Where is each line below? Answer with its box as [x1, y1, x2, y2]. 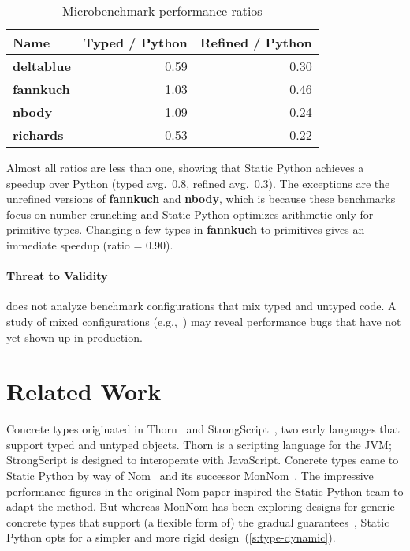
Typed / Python [83, 33, 188, 51]
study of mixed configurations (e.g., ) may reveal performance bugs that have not [6, 313, 401, 329]
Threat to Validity [6, 268, 108, 284]
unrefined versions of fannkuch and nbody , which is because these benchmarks [6, 190, 396, 207]
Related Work [6, 375, 162, 407]
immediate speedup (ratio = [6, 236, 143, 253]
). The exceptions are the [268, 174, 390, 191]
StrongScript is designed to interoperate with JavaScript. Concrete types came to [6, 452, 399, 468]
